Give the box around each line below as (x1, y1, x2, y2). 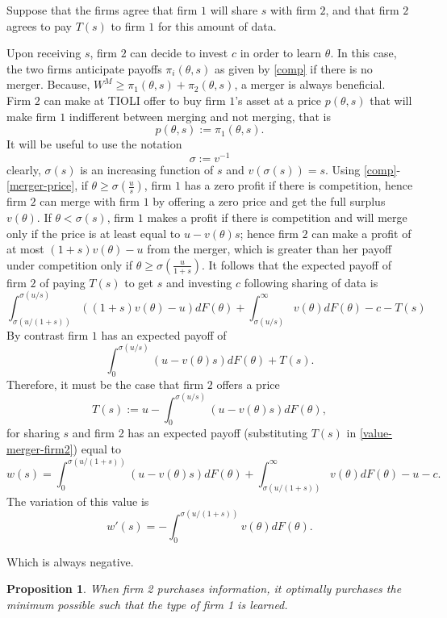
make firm (6, 107, 56, 124)
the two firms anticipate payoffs (6, 60, 162, 77)
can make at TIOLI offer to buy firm (44, 91, 226, 108)
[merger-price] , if (6, 177, 88, 194)
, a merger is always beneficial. (234, 76, 386, 93)
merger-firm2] (6, 440, 73, 457)
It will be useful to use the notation (6, 136, 182, 152)
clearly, (6, 161, 41, 177)
